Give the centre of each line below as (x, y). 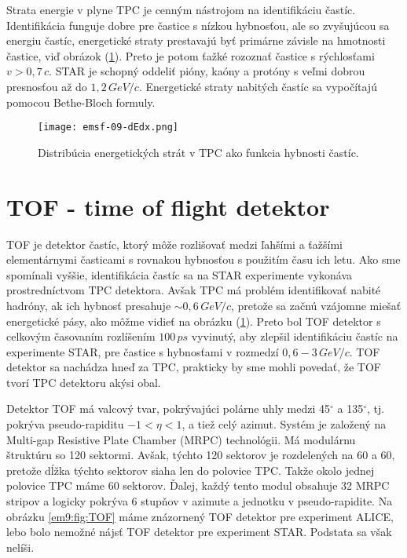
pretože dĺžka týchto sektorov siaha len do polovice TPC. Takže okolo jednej (191, 470)
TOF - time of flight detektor (168, 206)
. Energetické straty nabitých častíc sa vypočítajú (258, 86)
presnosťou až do (47, 86)
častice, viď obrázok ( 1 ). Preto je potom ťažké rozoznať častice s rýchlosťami (191, 55)
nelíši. (20, 547)
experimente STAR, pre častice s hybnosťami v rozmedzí (143, 351)
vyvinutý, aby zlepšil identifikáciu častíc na (295, 336)
